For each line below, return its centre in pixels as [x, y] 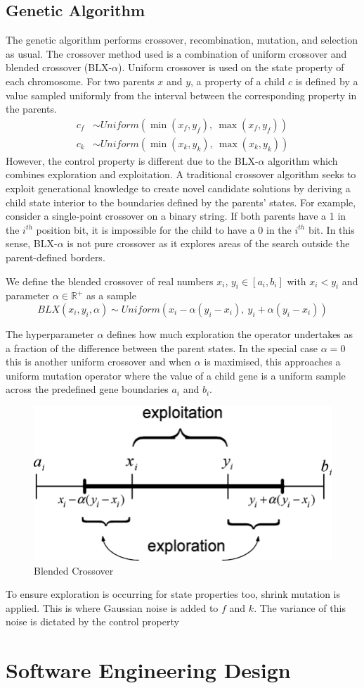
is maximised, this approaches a [272, 362]
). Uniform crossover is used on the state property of [231, 67]
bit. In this [331, 229]
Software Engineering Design [148, 670]
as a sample [111, 295]
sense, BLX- [32, 243]
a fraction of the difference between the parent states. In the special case [162, 348]
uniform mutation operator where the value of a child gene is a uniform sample [176, 375]
